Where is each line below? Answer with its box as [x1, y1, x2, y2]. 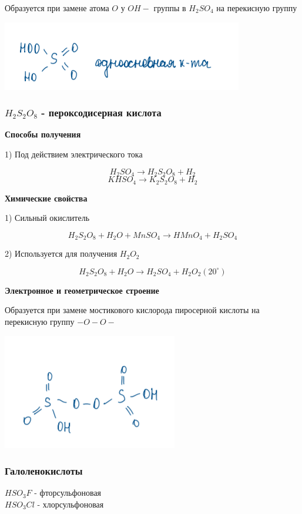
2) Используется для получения [5, 247, 118, 260]
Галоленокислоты [5, 463, 83, 478]
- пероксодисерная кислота [41, 105, 162, 120]
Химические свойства [5, 192, 88, 204]
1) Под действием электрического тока [5, 148, 143, 160]
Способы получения [5, 128, 81, 140]
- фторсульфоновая [34, 486, 102, 499]
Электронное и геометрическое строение [5, 284, 159, 296]
